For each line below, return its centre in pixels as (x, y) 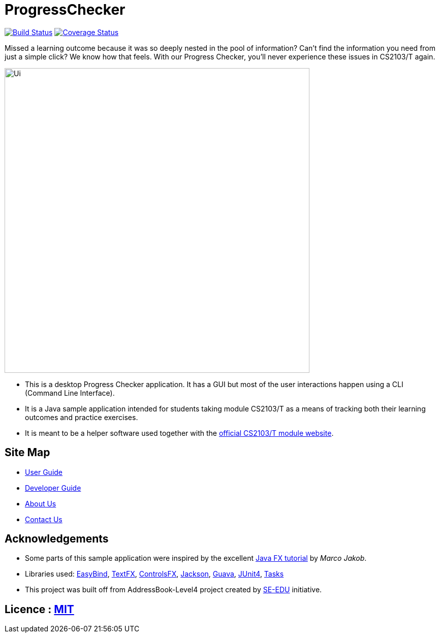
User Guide (44, 472)
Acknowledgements (57, 539)
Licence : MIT (39, 609)
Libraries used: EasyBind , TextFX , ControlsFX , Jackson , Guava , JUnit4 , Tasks (154, 574)
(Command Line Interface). (70, 393)
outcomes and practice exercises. (82, 417)
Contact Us (44, 519)
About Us (41, 503)
